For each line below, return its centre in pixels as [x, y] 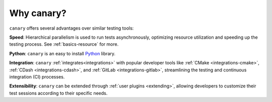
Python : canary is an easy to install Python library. [62, 53]
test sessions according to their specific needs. [58, 93]
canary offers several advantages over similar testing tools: [72, 28]
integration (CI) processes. [37, 77]
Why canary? [38, 13]
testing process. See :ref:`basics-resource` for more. [64, 44]
